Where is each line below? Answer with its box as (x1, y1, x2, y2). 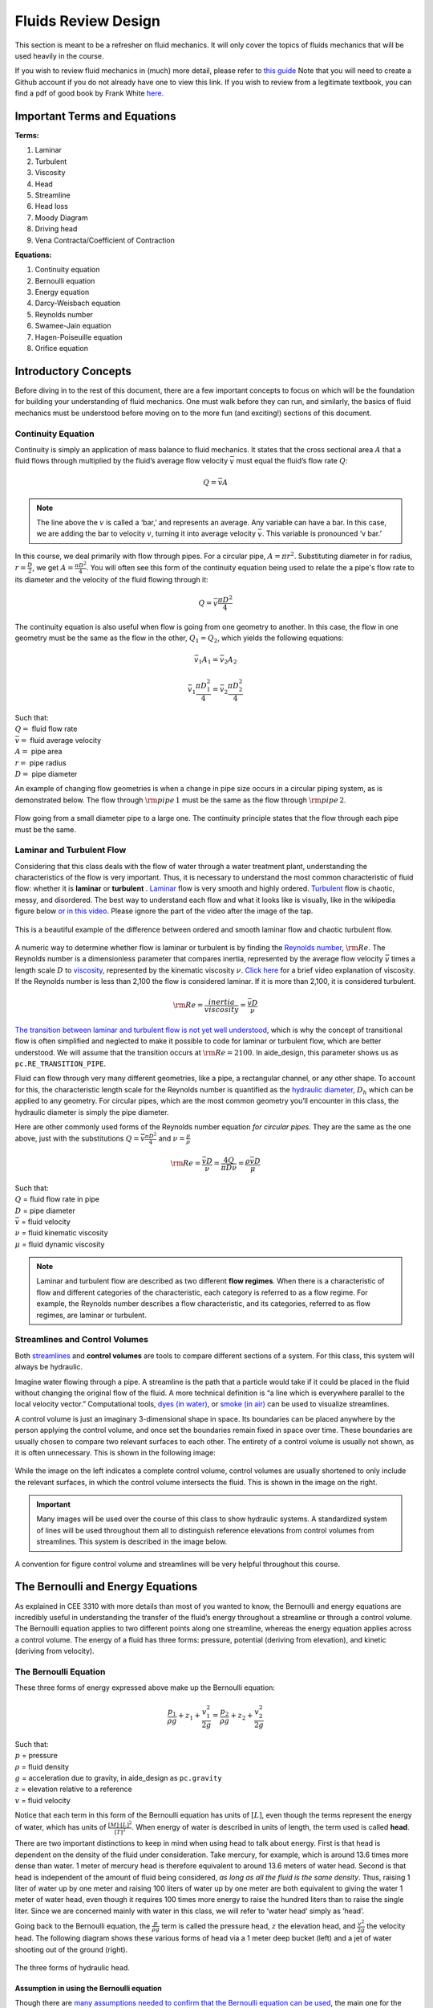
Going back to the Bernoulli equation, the (14, 1920, 151, 1931)
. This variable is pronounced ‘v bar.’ (261, 529, 382, 538)
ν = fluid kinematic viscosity (14, 1228, 108, 1238)
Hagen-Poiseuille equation (34, 332, 123, 341)
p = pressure (14, 1751, 58, 1761)
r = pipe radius (14, 757, 67, 767)
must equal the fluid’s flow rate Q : (236, 456, 348, 466)
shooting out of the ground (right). (14, 1945, 128, 1954)
